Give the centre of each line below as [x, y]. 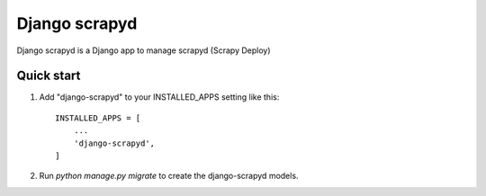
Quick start [49, 76]
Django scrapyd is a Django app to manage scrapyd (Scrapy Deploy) [144, 50]
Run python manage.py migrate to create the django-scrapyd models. [169, 176]
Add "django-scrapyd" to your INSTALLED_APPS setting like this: [159, 97]
